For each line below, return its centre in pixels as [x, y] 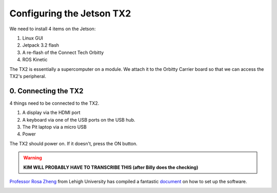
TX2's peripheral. [28, 76]
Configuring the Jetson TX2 [70, 13]
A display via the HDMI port [51, 112]
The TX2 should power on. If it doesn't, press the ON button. [74, 143]
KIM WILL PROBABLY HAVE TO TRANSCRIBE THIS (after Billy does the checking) [111, 167]
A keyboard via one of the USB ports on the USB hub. [79, 120]
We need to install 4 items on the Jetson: [53, 29]
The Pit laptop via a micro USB [54, 127]
